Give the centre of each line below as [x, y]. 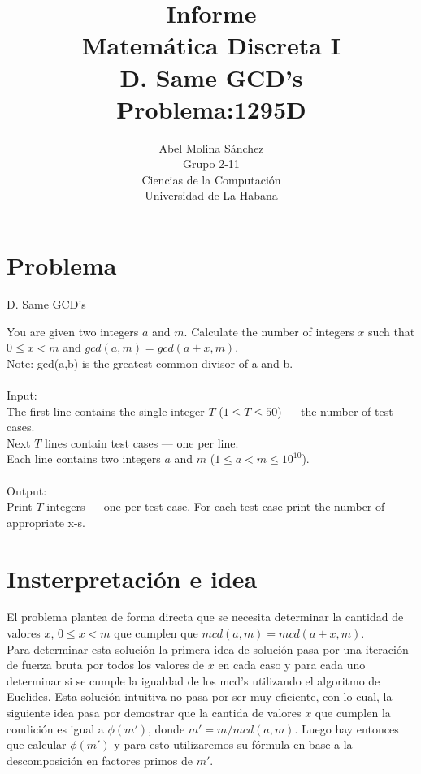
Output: [27, 490]
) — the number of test [335, 411]
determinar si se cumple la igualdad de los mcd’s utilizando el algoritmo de [193, 680]
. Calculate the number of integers [269, 331]
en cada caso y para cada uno [292, 665]
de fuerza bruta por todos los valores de [106, 665]
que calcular [37, 744]
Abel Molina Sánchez [211, 147]
